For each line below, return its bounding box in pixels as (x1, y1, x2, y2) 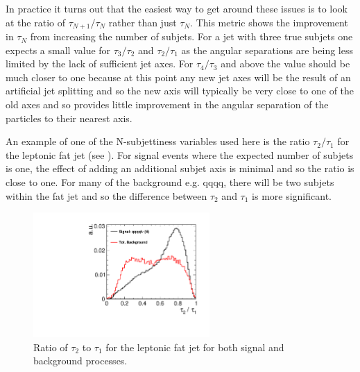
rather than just (108, 15, 177, 29)
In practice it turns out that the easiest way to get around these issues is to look (6, 1, 348, 15)
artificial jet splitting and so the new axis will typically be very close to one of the (6, 83, 354, 98)
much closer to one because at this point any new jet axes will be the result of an (6, 69, 351, 84)
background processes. (33, 353, 128, 368)
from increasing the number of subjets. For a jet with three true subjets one (30, 29, 353, 44)
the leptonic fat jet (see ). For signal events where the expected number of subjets (6, 147, 354, 162)
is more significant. (252, 188, 332, 203)
